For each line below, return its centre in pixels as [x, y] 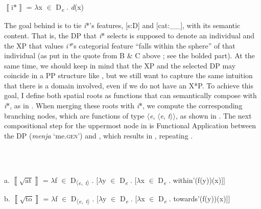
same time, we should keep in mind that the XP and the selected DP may [120, 65]
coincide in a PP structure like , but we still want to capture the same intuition [128, 75]
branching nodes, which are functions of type [74, 115]
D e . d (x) [70, 7]
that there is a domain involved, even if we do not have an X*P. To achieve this [129, 85]
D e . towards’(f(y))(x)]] [194, 199]
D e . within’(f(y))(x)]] [192, 180]
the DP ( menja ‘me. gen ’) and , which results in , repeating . [99, 135]
